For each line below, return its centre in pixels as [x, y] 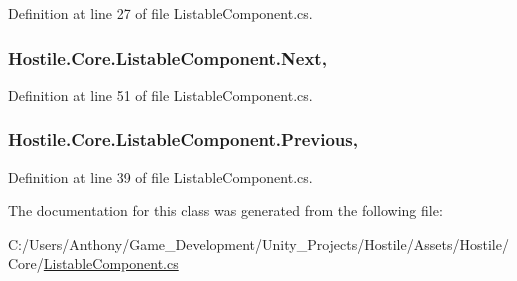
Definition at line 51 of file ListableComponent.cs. [160, 94]
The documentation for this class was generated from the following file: [225, 210]
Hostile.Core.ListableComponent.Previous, [183, 139]
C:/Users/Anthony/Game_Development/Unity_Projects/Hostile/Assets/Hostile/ [258, 243]
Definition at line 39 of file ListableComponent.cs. [160, 176]
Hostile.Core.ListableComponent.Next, [167, 57]
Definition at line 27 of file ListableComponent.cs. [160, 13]
